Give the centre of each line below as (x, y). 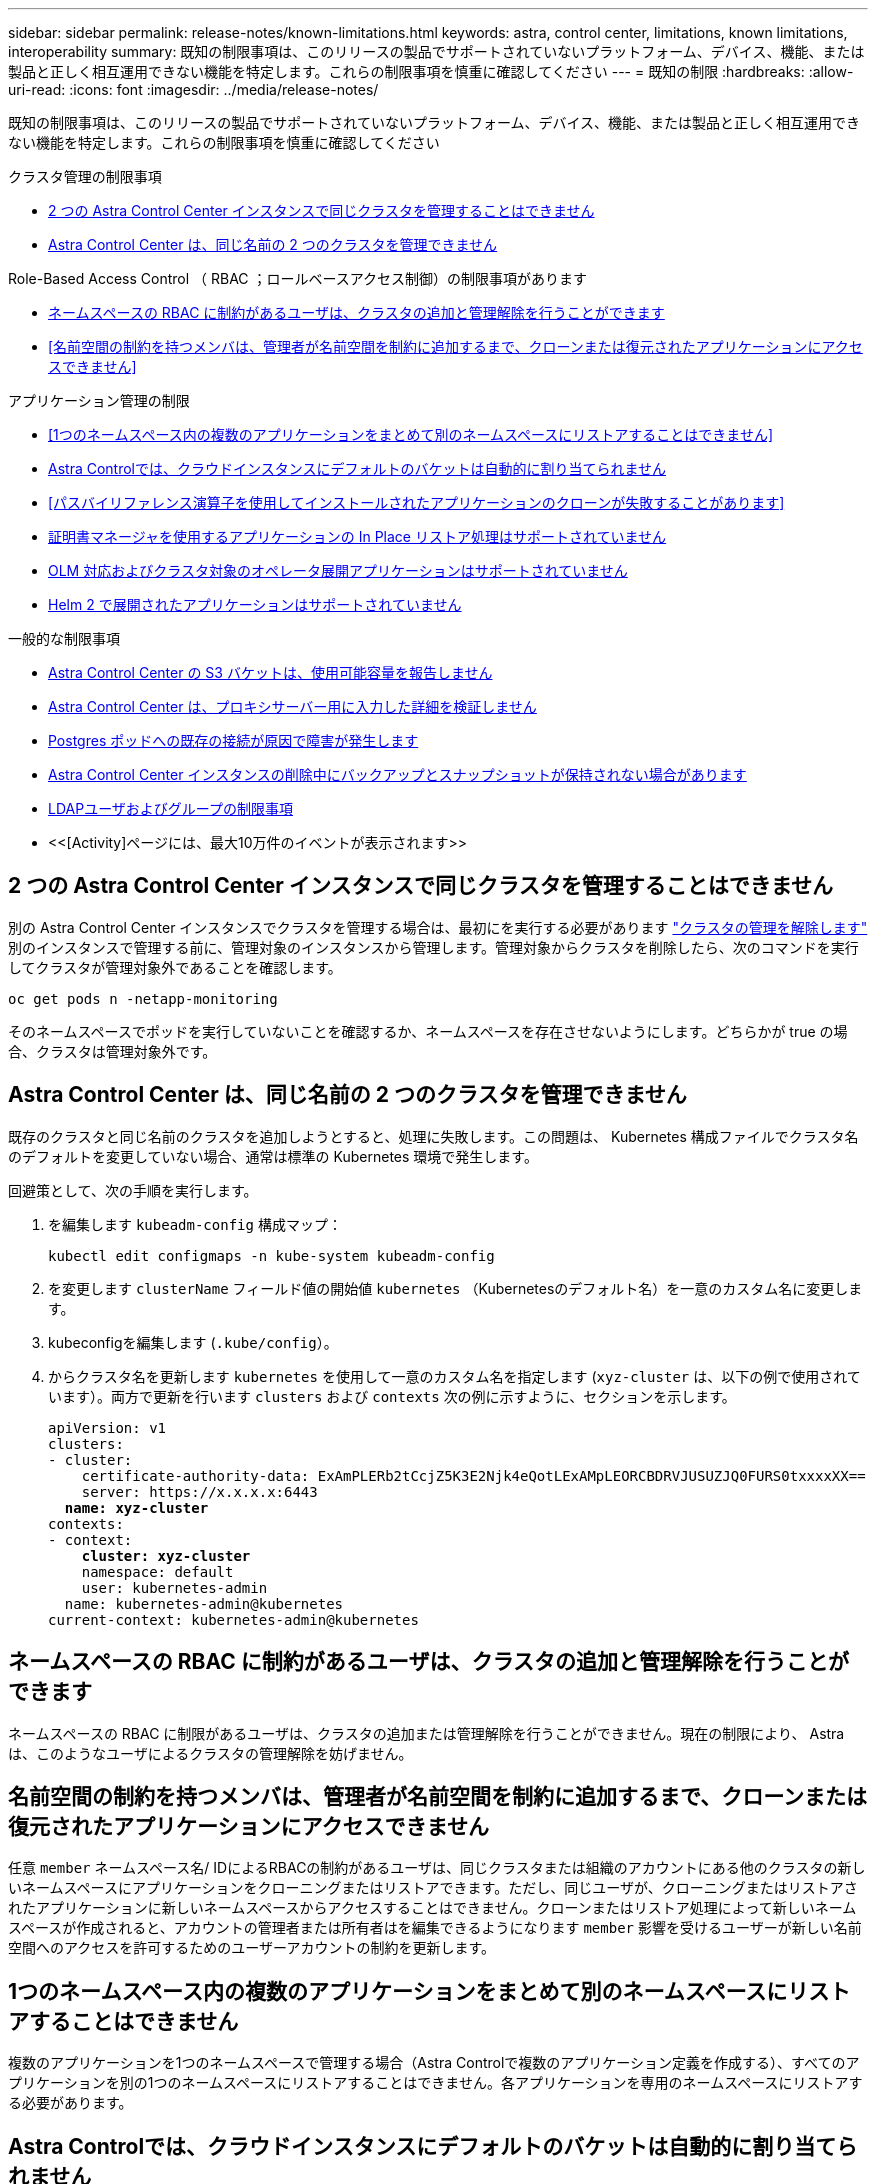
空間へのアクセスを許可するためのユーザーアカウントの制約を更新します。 (252, 1948)
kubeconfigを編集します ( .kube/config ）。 (193, 1342)
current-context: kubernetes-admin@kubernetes (233, 1619)
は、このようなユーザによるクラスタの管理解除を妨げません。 (210, 1753)
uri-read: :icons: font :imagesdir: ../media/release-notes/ (193, 89)
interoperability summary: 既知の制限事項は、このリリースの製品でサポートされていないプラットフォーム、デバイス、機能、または (436, 51)
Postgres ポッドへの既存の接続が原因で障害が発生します (233, 740)
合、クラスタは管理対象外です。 (112, 1051)
